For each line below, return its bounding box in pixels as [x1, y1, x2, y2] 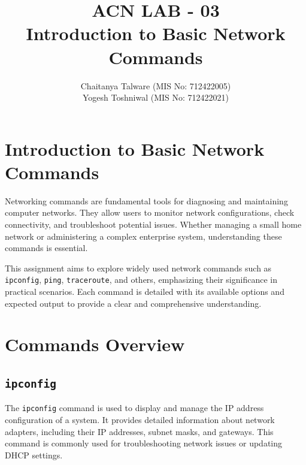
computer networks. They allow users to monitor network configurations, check [5, 206, 295, 219]
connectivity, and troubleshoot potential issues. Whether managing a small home [5, 218, 302, 230]
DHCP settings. [5, 448, 63, 461]
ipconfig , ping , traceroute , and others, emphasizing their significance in [5, 273, 277, 286]
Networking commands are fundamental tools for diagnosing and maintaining [5, 194, 288, 207]
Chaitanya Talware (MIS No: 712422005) [80, 79, 231, 92]
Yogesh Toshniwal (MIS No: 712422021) [83, 91, 229, 104]
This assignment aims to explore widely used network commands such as [5, 261, 272, 274]
